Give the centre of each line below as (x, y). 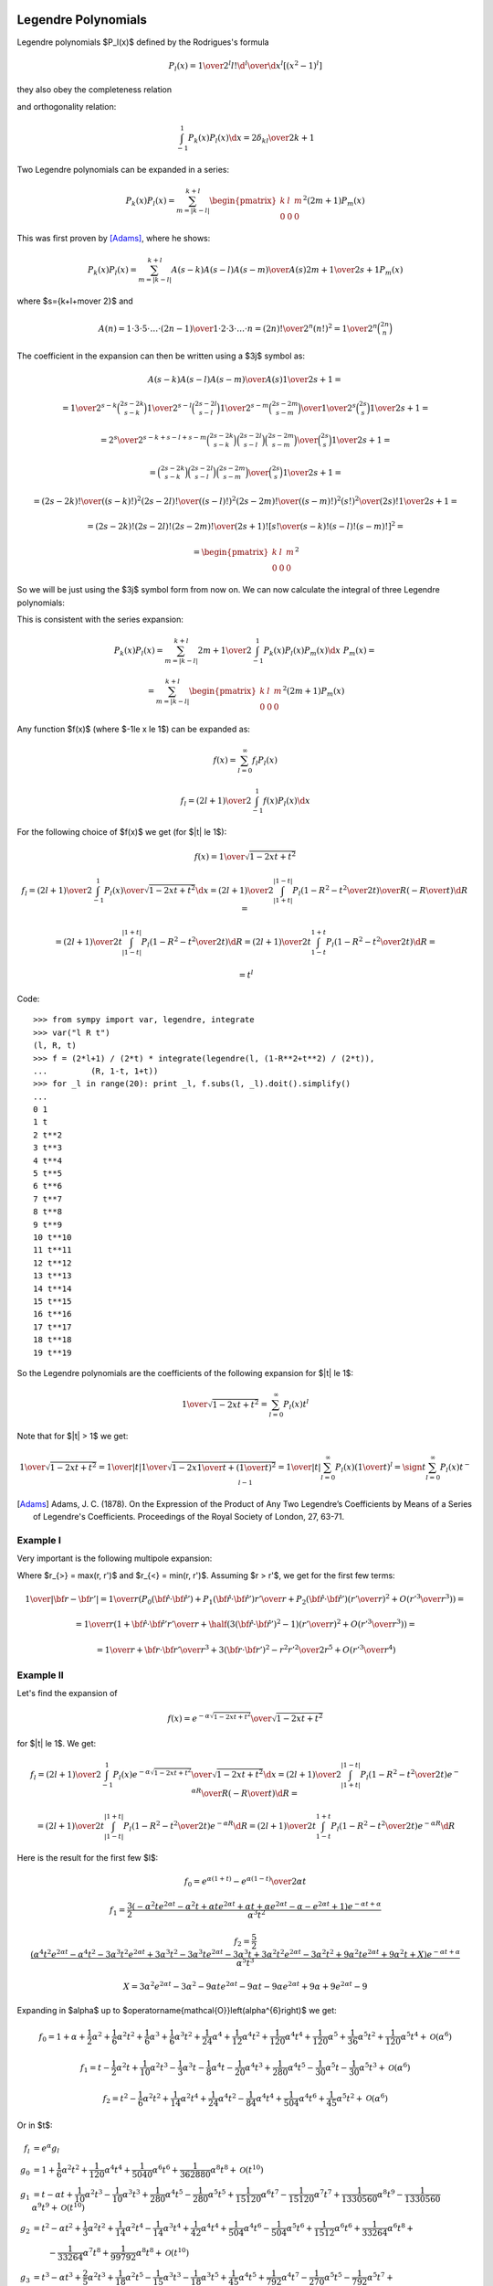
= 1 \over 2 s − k (90, 407)
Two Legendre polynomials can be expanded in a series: (123, 169)
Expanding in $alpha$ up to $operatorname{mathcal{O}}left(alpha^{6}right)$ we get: (177, 2011)
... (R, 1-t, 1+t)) (96, 1071)
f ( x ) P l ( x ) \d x (287, 802)
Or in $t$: (35, 2125)
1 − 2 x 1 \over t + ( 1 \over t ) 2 (224, 1466)
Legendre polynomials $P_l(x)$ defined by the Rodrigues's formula (143, 42)
